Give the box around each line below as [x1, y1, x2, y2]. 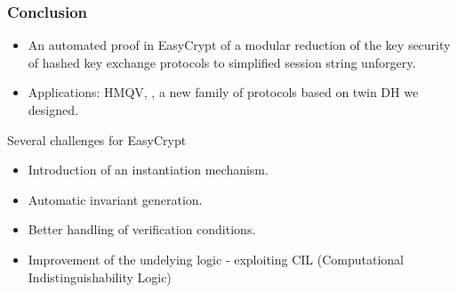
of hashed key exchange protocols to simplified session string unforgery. [28, 53, 416, 71]
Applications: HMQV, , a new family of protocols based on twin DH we [28, 83, 419, 102]
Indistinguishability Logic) [28, 267, 172, 286]
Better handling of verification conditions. [28, 220, 256, 239]
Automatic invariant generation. [28, 190, 203, 208]
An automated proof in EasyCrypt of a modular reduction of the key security [28, 36, 451, 54]
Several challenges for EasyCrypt [7, 130, 187, 149]
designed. [28, 101, 78, 118]
